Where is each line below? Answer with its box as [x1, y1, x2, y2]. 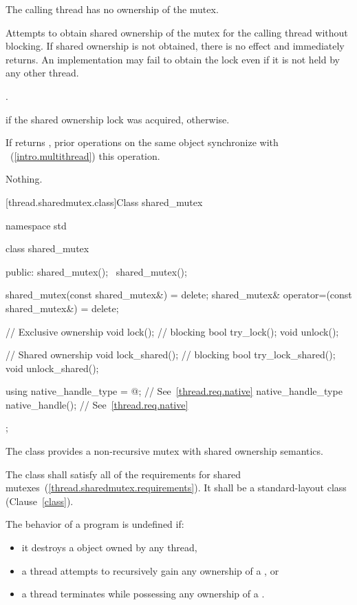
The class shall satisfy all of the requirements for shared [6, 466, 241, 481]
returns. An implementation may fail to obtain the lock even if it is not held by [6, 52, 340, 66]
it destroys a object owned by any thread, [21, 540, 197, 555]
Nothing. [6, 172, 43, 186]
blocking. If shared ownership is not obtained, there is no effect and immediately [6, 39, 345, 53]
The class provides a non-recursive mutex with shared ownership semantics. [6, 444, 323, 458]
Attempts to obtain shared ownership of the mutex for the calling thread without [6, 25, 348, 39]
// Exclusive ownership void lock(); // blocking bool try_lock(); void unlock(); [6, 324, 339, 338]
